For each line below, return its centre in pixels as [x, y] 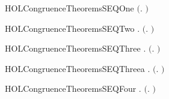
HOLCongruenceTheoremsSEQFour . [73, 88]
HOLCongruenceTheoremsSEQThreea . [78, 68]
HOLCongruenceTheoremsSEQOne [69, 8]
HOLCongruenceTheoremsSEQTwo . [72, 28]
